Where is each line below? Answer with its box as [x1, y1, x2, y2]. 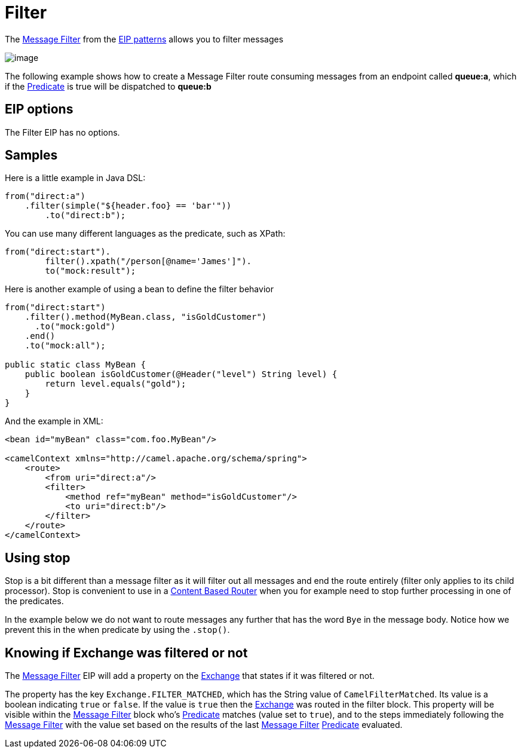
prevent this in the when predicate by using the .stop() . [5, 625, 230, 635]
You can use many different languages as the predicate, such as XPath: [5, 228, 286, 239]
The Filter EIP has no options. [5, 127, 120, 137]
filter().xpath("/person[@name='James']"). [45, 256, 252, 267]
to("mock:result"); [45, 266, 136, 276]
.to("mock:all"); [24, 341, 106, 351]
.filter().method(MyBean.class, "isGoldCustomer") [24, 312, 267, 322]
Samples [5, 148, 58, 163]
